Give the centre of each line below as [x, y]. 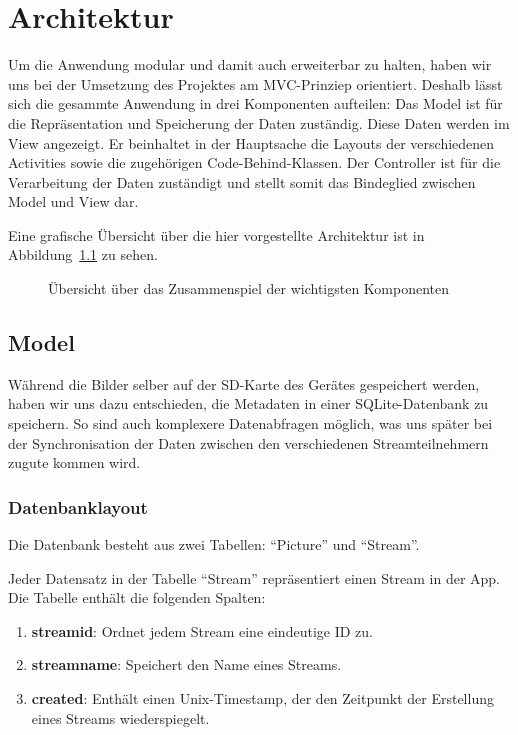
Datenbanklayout [78, 506]
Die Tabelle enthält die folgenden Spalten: [137, 597]
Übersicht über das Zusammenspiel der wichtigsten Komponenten [249, 288]
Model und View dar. [73, 201]
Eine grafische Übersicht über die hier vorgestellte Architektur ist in [216, 234]
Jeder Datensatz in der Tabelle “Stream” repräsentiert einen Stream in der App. [254, 577]
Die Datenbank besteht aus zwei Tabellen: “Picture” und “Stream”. [214, 544]
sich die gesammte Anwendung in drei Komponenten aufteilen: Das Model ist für [255, 103]
